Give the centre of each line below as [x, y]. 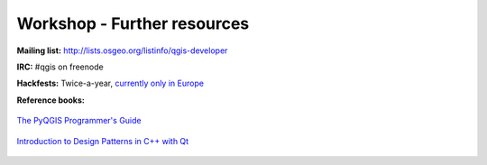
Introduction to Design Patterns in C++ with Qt [103, 141]
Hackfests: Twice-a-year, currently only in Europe [110, 83]
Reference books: [51, 100]
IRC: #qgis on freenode [60, 67]
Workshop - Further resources [133, 23]
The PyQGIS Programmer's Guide [79, 121]
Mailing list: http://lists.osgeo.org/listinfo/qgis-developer [122, 50]
